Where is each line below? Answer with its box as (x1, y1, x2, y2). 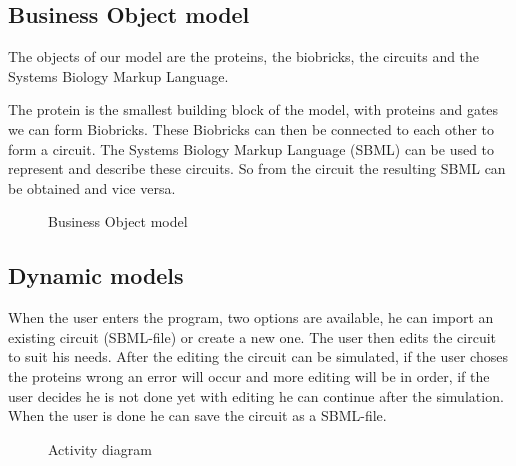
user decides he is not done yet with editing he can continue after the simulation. (8, 385, 504, 406)
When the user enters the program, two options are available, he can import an (8, 307, 494, 328)
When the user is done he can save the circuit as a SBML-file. (8, 405, 387, 426)
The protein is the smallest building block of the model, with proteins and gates (8, 99, 499, 120)
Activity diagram (48, 438, 152, 459)
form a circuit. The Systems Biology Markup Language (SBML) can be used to (8, 138, 495, 159)
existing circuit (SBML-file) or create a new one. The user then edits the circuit (8, 326, 497, 347)
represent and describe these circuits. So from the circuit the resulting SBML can (8, 158, 506, 179)
